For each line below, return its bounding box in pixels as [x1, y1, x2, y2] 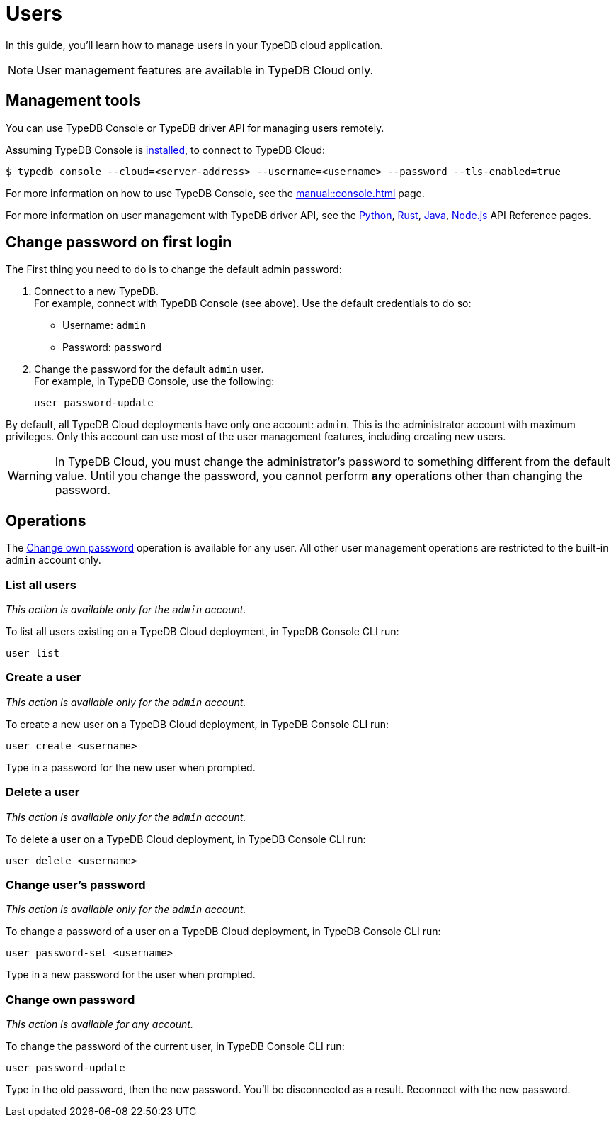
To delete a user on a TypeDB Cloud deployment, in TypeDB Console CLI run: [6, 832, 366, 845]
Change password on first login [6, 233, 232, 252]
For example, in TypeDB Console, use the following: [34, 375, 275, 388]
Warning [8, 469, 52, 484]
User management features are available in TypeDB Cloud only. [36, 62, 374, 77]
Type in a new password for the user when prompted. [6, 968, 256, 981]
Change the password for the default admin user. [34, 363, 264, 376]
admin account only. [6, 554, 101, 566]
